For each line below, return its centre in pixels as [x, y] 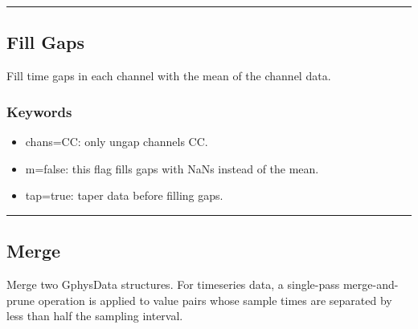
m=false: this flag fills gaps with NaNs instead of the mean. [172, 168]
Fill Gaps [46, 42]
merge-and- [371, 284]
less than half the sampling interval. [95, 316]
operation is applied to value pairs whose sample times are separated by [215, 300]
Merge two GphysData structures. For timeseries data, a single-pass [173, 284]
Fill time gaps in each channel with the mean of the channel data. [169, 76]
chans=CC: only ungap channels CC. [117, 142]
